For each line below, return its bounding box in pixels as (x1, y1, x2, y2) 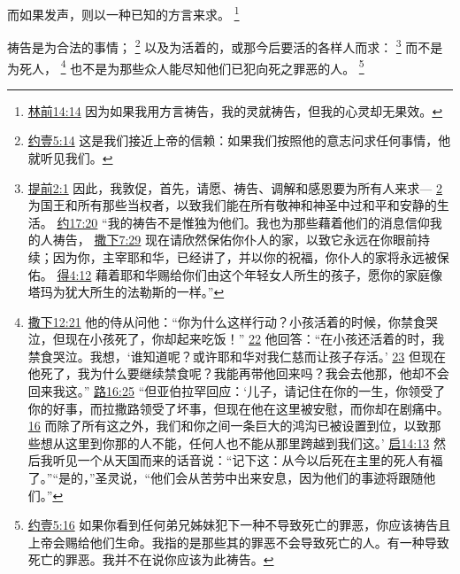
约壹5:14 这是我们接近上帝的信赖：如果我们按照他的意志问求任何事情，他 (27, 131, 451, 150)
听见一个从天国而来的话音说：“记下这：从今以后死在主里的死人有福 (52, 451, 443, 469)
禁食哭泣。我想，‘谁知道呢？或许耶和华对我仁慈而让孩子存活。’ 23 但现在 (27, 346, 446, 365)
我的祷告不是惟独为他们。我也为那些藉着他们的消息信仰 (107, 213, 430, 231)
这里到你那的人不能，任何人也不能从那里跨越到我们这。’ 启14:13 (65, 433, 430, 452)
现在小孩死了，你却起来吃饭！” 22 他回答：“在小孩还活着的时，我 (65, 330, 445, 348)
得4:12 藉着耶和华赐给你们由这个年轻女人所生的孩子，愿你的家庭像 (57, 265, 443, 283)
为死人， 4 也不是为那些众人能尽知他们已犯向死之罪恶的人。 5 (7, 56, 364, 77)
